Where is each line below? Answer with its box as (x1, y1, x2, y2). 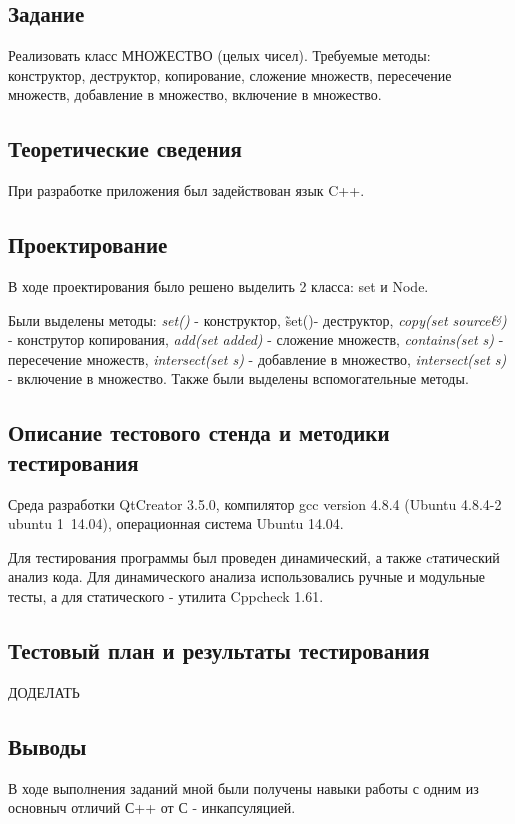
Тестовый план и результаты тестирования (8, 634, 430, 665)
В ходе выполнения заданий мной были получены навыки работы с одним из (8, 777, 479, 798)
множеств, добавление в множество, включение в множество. (8, 84, 382, 105)
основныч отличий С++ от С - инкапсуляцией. (8, 797, 296, 818)
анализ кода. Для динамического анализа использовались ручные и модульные (8, 566, 486, 587)
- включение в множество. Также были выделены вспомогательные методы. (8, 368, 469, 389)
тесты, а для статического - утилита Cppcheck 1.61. (8, 585, 324, 606)
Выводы (8, 730, 87, 761)
